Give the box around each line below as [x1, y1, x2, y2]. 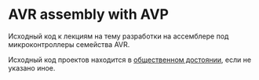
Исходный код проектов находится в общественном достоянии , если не [8, 55, 252, 64]
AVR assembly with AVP [8, 5, 169, 24]
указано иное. [8, 63, 56, 72]
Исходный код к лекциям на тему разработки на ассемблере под [8, 31, 229, 41]
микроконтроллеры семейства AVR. [8, 39, 130, 49]
